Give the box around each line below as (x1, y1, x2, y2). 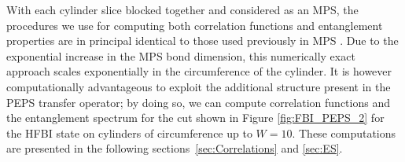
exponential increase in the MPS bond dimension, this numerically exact (6, 47, 355, 64)
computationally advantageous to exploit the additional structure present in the (6, 78, 391, 94)
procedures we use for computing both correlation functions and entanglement (6, 17, 383, 33)
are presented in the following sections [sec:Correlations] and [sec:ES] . (6, 140, 343, 156)
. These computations (292, 124, 396, 141)
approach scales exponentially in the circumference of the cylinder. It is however (6, 63, 392, 79)
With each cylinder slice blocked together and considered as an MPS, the (6, 2, 359, 17)
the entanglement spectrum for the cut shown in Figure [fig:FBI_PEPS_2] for (6, 109, 385, 126)
